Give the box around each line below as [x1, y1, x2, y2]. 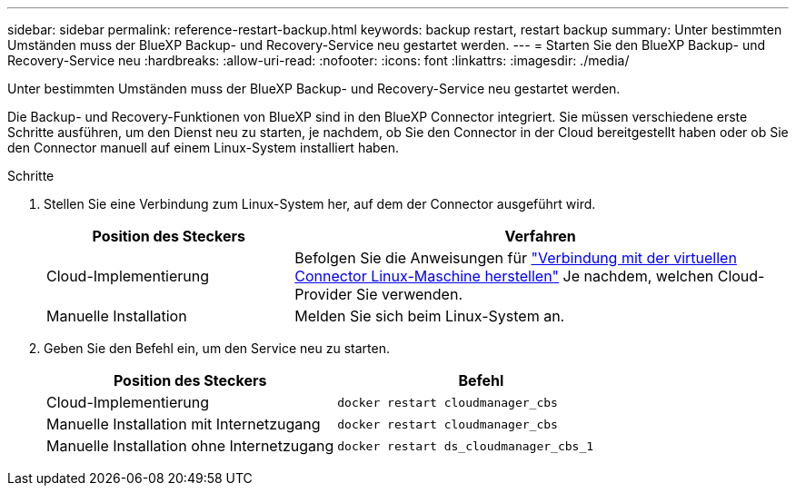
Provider [294, 285, 353, 303]
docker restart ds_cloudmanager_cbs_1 [337, 439, 594, 453]
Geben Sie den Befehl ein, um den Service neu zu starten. [44, 340, 390, 356]
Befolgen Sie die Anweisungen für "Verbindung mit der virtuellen [294, 249, 737, 267]
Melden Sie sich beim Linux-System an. [294, 307, 565, 325]
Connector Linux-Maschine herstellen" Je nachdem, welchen [294, 267, 714, 285]
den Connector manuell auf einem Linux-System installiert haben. [7, 140, 400, 155]
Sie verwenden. [356, 285, 463, 303]
